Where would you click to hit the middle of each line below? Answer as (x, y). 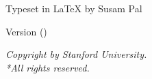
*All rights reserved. (48, 67)
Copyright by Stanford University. (76, 54)
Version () (26, 31)
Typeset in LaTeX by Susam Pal (74, 8)
